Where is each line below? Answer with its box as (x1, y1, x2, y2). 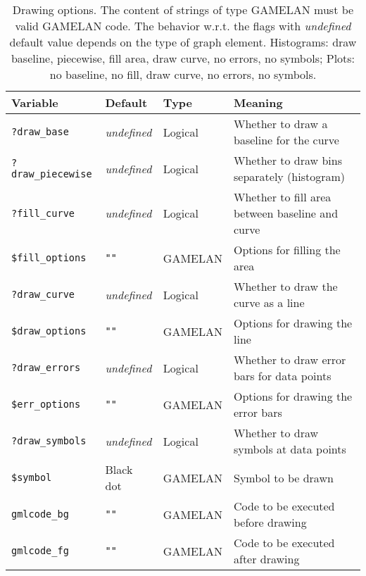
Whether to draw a (233, 115, 328, 132)
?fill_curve (11, 207, 75, 219)
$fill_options (11, 252, 87, 263)
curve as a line (233, 294, 305, 311)
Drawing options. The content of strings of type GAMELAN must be (12, 1, 354, 18)
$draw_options (11, 325, 87, 337)
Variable (11, 94, 58, 111)
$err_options (11, 399, 81, 410)
